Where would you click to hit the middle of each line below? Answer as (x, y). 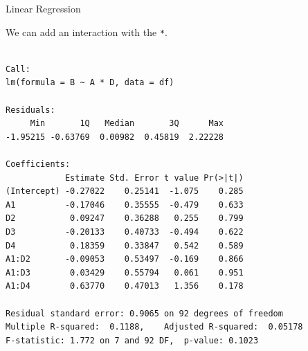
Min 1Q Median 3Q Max (127, 124)
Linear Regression (43, 8)
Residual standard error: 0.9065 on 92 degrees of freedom (144, 313)
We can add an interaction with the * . (87, 31)
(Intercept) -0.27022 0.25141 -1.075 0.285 (125, 191)
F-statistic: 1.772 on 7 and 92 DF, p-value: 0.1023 (132, 340)
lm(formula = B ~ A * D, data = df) (90, 83)
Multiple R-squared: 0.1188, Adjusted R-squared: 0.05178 (154, 327)
